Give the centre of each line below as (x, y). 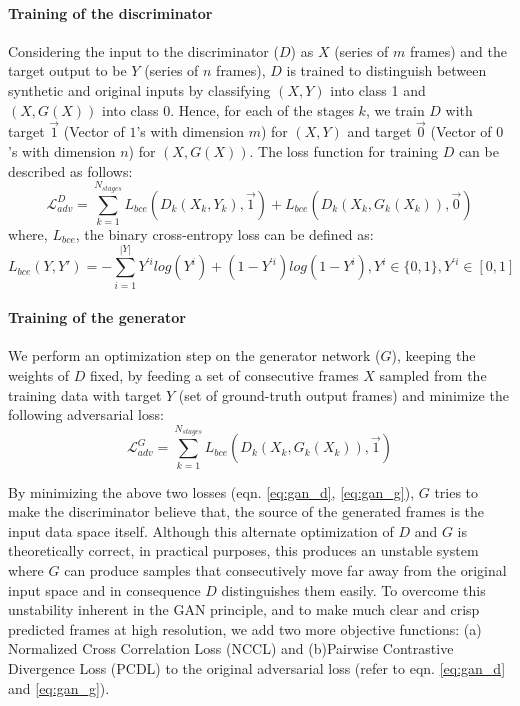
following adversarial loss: (86, 414)
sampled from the (433, 375)
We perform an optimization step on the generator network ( (194, 355)
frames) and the (458, 50)
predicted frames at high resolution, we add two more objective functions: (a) (245, 628)
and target (379, 131)
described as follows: (70, 170)
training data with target (85, 394)
